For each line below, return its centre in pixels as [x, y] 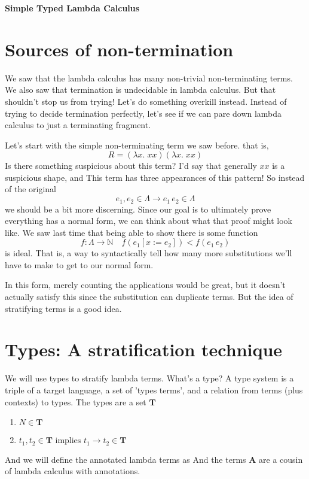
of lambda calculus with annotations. [73, 471]
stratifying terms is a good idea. [63, 308]
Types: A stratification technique [144, 349]
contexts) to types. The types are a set [76, 401]
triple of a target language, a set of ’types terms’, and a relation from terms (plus [154, 389]
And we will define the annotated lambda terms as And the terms [126, 459]
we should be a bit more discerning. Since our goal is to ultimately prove [138, 209]
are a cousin [281, 459]
